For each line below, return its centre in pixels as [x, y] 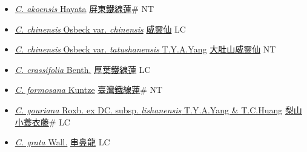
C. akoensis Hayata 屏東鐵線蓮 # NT [84, 8]
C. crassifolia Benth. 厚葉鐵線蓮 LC [83, 69]
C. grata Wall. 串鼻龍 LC [62, 142]
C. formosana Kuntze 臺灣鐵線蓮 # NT [89, 90]
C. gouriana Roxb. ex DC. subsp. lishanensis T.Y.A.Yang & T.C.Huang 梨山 [158, 109]
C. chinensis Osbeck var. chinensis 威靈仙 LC [100, 29]
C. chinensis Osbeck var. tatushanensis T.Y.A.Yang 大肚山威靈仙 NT [145, 49]
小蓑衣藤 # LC [42, 122]
